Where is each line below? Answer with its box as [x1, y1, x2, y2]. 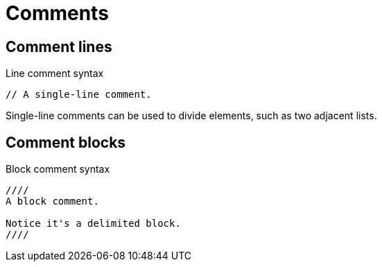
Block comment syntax [6, 163, 110, 175]
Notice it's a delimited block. [6, 218, 181, 230]
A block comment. [6, 196, 99, 207]
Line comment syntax [6, 67, 104, 80]
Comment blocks [6, 133, 126, 151]
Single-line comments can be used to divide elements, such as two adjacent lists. [6, 110, 377, 122]
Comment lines [6, 37, 112, 55]
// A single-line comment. [6, 89, 152, 101]
